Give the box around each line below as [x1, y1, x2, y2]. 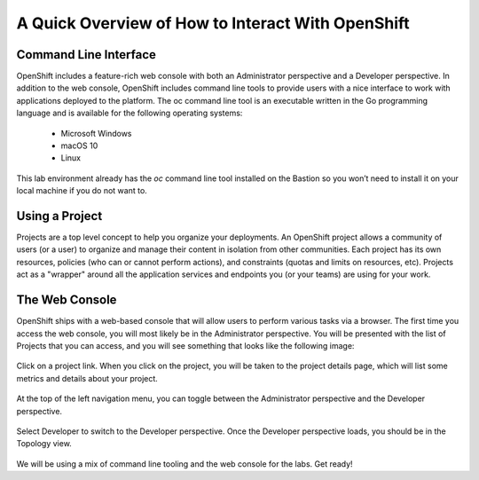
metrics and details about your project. [16, 373, 159, 383]
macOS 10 [60, 140, 98, 151]
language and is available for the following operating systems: [16, 107, 243, 119]
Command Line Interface [16, 47, 157, 62]
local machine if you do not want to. [16, 185, 148, 196]
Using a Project [16, 209, 103, 224]
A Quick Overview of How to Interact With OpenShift [16, 13, 410, 33]
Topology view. [16, 438, 73, 449]
